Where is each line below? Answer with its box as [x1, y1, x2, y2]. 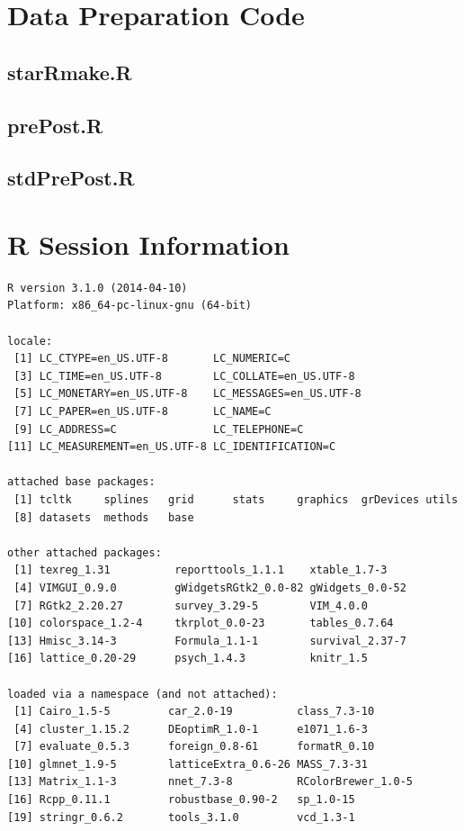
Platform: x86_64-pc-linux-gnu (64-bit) [7, 299, 253, 312]
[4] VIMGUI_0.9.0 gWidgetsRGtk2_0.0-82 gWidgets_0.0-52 [13, 581, 406, 594]
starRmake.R [7, 58, 132, 86]
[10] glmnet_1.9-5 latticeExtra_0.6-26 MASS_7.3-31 [7, 757, 368, 771]
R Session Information [7, 225, 290, 262]
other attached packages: [7, 546, 162, 559]
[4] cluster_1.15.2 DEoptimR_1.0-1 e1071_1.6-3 [13, 722, 368, 736]
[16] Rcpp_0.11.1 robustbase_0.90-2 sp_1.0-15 [7, 793, 355, 807]
